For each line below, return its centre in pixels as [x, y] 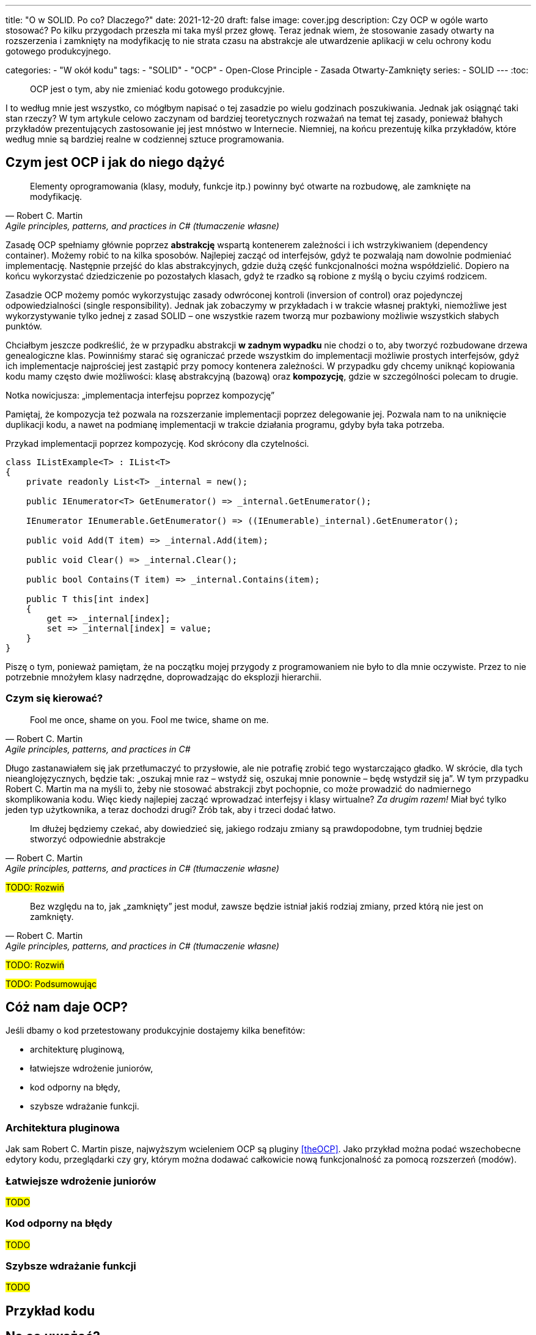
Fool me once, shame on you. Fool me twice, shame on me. [149, 719]
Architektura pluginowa [63, 1127]
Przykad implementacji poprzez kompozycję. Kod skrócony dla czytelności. [157, 443]
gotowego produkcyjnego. [58, 51]
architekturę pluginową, [77, 1050]
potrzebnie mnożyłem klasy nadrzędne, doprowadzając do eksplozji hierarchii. [163, 677]
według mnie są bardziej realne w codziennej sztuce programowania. [145, 139]
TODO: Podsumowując [51, 984]
